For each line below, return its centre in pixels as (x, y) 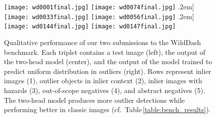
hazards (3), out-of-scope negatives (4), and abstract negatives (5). (105, 90)
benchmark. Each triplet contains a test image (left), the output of (105, 52)
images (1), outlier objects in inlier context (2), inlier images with (103, 81)
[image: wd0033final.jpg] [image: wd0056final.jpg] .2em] (99, 16)
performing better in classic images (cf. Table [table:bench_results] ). (108, 109)
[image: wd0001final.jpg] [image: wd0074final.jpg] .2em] (99, 6)
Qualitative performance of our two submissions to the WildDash (103, 42)
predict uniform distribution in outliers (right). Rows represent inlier (108, 71)
